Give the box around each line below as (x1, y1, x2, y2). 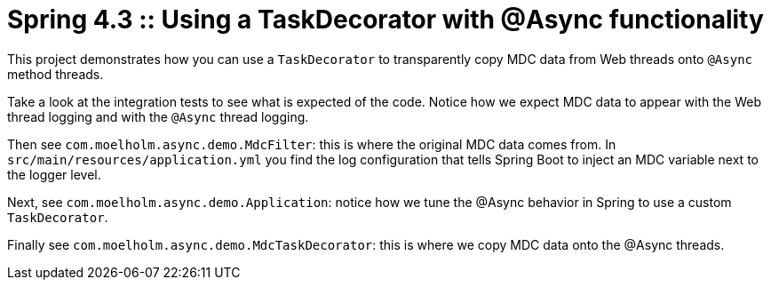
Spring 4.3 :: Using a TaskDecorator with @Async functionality (7, 4, 764, 35)
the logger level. (7, 166, 101, 182)
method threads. (7, 66, 104, 82)
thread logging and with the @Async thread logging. (7, 108, 309, 124)
